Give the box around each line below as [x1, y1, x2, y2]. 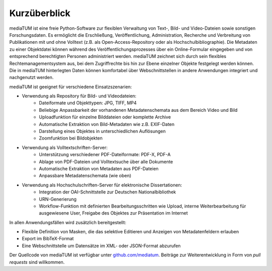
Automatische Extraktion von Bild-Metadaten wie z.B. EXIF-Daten [39, 121, 175, 127]
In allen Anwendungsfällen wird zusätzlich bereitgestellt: [9, 219, 126, 225]
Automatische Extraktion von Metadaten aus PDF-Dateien [39, 165, 159, 171]
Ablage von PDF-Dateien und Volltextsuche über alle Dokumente [39, 159, 173, 165]
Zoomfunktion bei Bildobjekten [39, 135, 103, 141]
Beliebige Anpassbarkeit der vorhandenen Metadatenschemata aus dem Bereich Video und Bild [39, 107, 238, 113]
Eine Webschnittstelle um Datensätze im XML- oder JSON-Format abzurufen [22, 242, 181, 249]
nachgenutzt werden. [9, 75, 54, 81]
